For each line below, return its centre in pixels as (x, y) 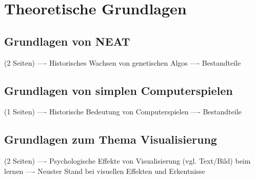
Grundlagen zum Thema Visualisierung (111, 139)
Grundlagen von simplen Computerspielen (119, 90)
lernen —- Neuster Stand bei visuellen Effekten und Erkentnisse (105, 171)
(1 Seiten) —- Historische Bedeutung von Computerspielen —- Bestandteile (123, 112)
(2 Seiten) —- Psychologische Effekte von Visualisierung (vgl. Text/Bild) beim (128, 161)
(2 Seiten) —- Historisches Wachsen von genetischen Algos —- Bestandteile (123, 62)
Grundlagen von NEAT (67, 41)
